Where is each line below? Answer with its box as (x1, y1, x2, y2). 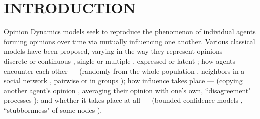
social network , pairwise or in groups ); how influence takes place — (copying (4, 75, 243, 86)
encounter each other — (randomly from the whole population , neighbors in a (4, 65, 245, 76)
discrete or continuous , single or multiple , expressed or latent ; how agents (4, 55, 236, 66)
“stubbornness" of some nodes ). (4, 104, 102, 115)
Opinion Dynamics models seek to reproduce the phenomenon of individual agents (4, 26, 256, 37)
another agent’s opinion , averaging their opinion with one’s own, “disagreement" (4, 85, 251, 95)
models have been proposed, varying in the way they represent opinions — (4, 46, 232, 56)
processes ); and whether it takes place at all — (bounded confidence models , (4, 95, 243, 105)
